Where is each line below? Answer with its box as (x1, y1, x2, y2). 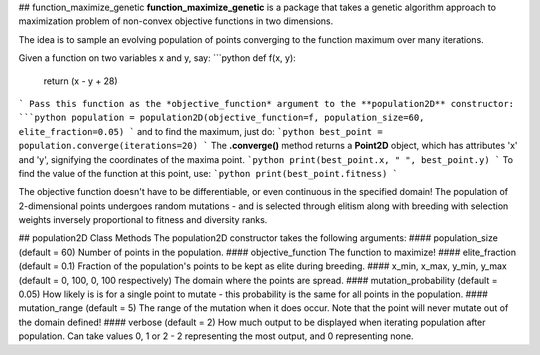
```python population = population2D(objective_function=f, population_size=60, (18, 112, 425, 124)
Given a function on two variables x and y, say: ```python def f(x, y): (18, 52, 297, 64)
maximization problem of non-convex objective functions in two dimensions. (18, 15, 334, 27)
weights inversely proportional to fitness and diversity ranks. (18, 214, 268, 226)
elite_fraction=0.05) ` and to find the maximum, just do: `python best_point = (18, 125, 384, 137)
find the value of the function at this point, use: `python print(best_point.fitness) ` (18, 167, 399, 179)
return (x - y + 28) (43, 75, 119, 87)
